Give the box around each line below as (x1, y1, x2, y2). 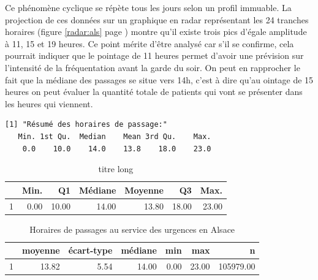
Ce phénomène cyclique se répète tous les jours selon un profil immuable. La (5, 1, 292, 13)
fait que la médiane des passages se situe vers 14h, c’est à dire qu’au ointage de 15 (5, 73, 314, 86)
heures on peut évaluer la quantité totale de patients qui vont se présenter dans (5, 85, 303, 98)
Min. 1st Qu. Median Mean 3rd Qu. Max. (18, 132, 211, 141)
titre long (98, 162, 134, 175)
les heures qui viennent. (5, 97, 93, 110)
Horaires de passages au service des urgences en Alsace (29, 222, 235, 235)
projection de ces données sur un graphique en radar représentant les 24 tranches (5, 13, 309, 26)
